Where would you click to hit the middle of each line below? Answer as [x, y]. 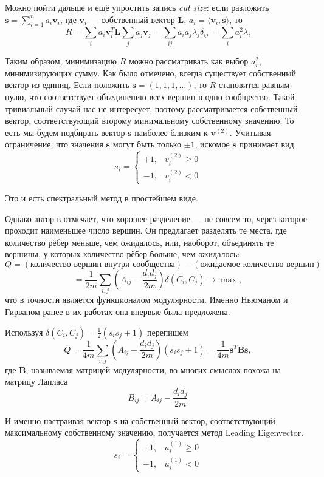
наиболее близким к [171, 132]
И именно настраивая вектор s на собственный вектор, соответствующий [140, 420]
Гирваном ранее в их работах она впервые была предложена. [118, 311]
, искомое [212, 144]
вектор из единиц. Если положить [67, 85]
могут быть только [147, 144]
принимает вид [267, 144]
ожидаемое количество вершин [257, 265]
